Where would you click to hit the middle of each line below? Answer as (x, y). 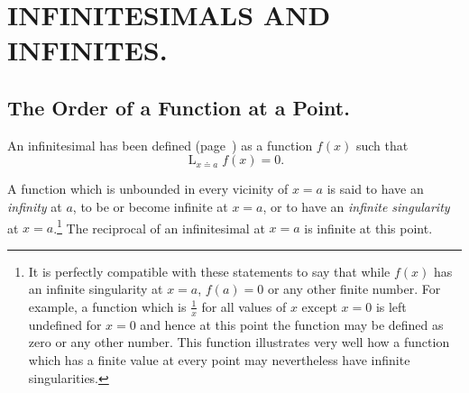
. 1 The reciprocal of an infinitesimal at (159, 226)
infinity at (35, 206)
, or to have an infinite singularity (356, 206)
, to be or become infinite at (150, 206)
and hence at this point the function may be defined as (292, 324)
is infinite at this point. (368, 228)
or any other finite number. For (354, 289)
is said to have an (375, 189)
